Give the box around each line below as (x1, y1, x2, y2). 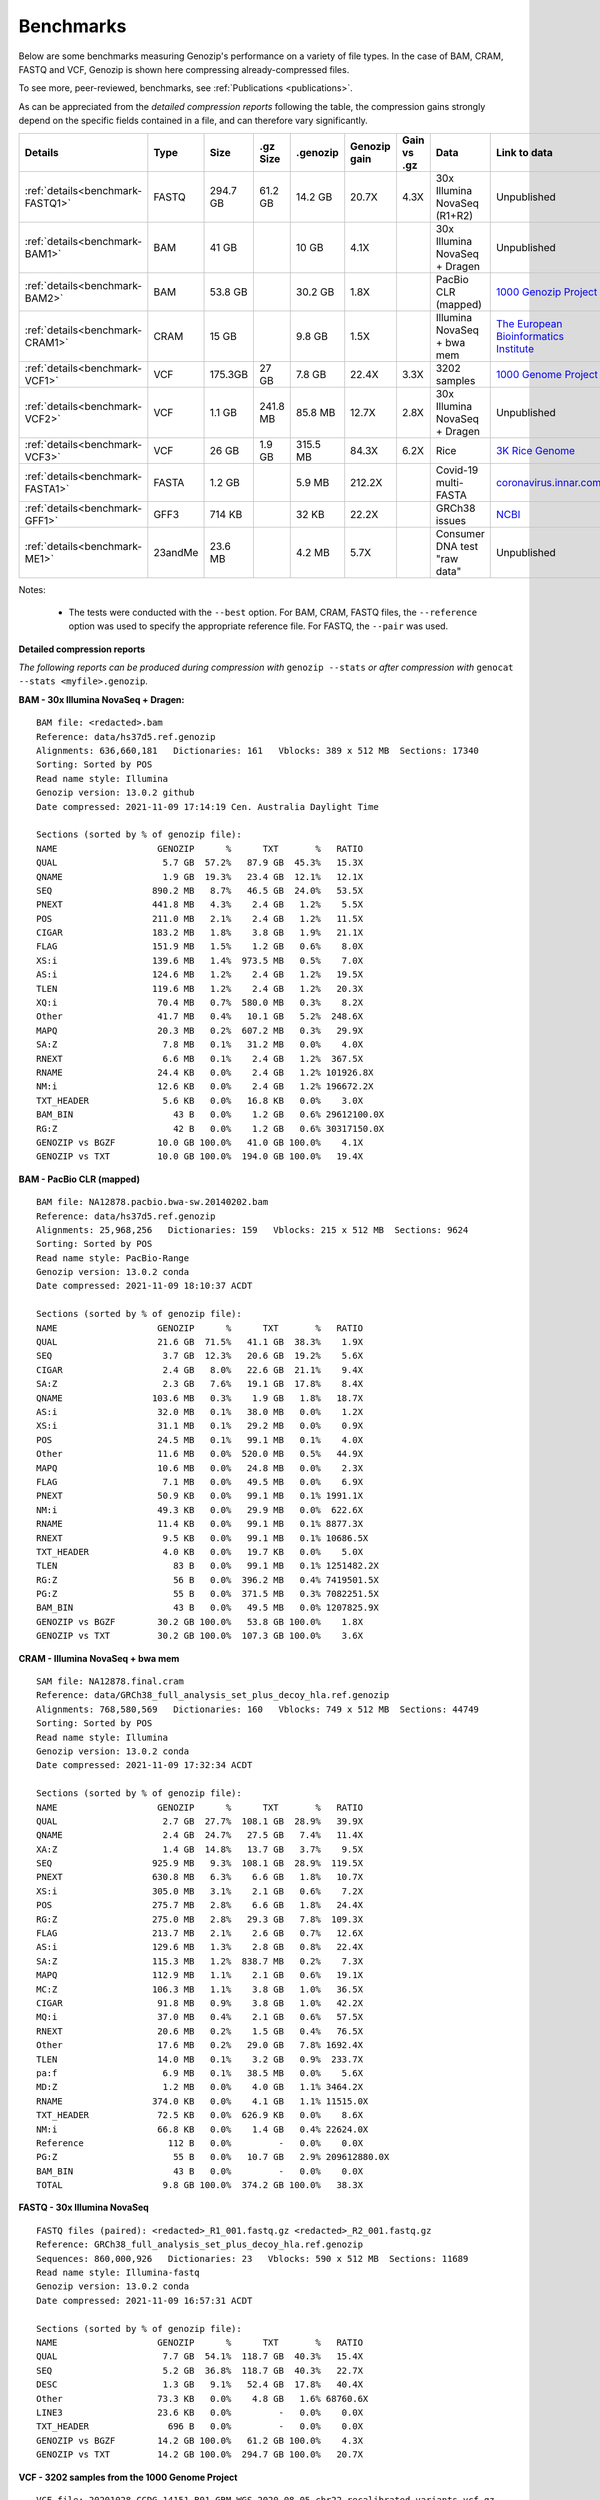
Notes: (18, 583, 46, 595)
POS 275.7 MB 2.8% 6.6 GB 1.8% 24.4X (36, 1900, 364, 1911)
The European (495, 316, 563, 330)
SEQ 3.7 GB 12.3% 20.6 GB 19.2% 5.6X (36, 1350, 364, 1362)
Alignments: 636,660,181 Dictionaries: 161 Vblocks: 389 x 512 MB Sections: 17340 (36, 745, 480, 757)
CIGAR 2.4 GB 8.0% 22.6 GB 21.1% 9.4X (36, 1364, 364, 1375)
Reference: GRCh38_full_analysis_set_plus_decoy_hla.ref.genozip (36, 2239, 364, 2250)
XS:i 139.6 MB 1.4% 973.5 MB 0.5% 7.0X (36, 955, 364, 966)
